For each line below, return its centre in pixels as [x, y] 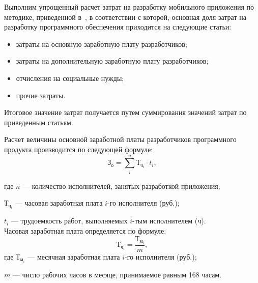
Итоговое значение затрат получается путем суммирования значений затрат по [125, 112]
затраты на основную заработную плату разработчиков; [102, 44]
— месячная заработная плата [74, 256]
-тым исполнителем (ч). [169, 221]
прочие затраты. [41, 95]
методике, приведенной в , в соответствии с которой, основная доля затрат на [125, 17]
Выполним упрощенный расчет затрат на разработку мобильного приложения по [129, 7]
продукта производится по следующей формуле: [79, 149]
